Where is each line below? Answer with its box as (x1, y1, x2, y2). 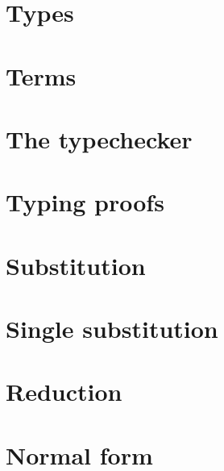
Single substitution (6, 312, 218, 345)
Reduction (6, 375, 122, 408)
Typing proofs (6, 185, 164, 219)
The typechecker (6, 122, 193, 155)
